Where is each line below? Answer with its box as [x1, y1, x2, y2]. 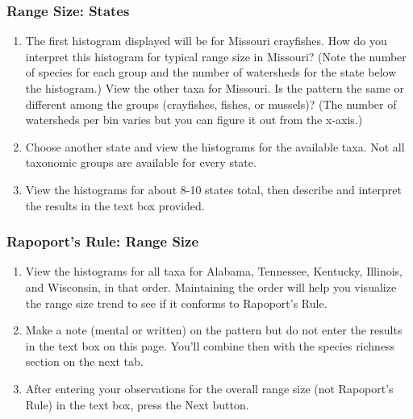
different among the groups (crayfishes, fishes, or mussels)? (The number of [25, 95, 397, 112]
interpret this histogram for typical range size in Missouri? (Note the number [25, 48, 407, 64]
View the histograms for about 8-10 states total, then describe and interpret [25, 180, 402, 197]
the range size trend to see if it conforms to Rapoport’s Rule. [25, 294, 327, 311]
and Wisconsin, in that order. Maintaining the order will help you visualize [25, 278, 397, 295]
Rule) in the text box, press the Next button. [25, 396, 249, 413]
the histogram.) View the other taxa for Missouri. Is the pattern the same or [25, 80, 405, 96]
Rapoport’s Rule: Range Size [6, 231, 199, 251]
